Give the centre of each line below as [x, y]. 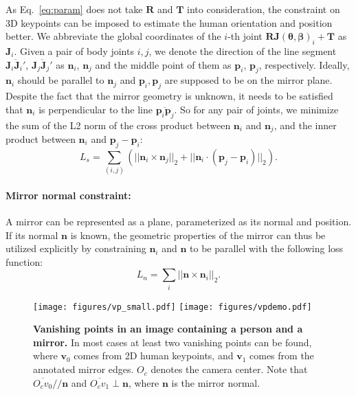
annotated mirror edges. [84, 369]
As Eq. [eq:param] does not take [74, 9]
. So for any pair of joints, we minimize [256, 109]
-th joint [245, 36]
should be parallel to [61, 80]
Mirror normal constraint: [68, 195]
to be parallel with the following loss [267, 248]
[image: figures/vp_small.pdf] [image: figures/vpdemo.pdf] [173, 307]
